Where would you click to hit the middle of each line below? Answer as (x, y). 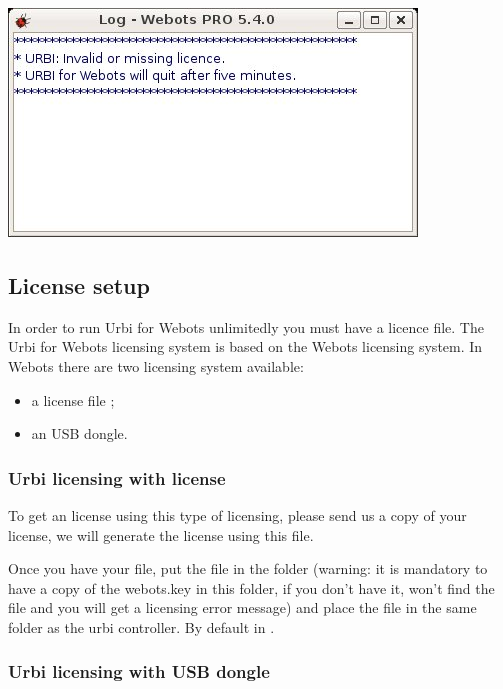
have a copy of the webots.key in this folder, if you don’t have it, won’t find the (251, 587)
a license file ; (73, 399)
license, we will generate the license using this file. (161, 534)
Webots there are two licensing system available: (156, 365)
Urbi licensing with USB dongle (139, 671)
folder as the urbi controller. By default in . (141, 626)
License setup (79, 284)
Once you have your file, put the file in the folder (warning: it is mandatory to (248, 568)
